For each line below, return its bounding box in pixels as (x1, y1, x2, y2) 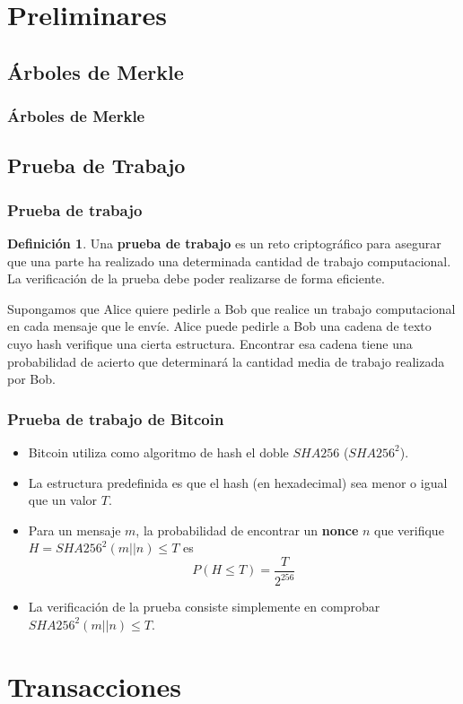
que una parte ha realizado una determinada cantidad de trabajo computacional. (7, 251, 451, 270)
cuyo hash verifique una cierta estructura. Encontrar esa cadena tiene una (7, 334, 413, 352)
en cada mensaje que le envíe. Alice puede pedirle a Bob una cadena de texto (7, 317, 432, 335)
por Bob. (7, 369, 56, 388)
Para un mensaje (28, 520, 121, 539)
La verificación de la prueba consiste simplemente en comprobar (28, 597, 380, 616)
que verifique (374, 520, 444, 539)
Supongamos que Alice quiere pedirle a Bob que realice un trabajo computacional (7, 299, 456, 317)
